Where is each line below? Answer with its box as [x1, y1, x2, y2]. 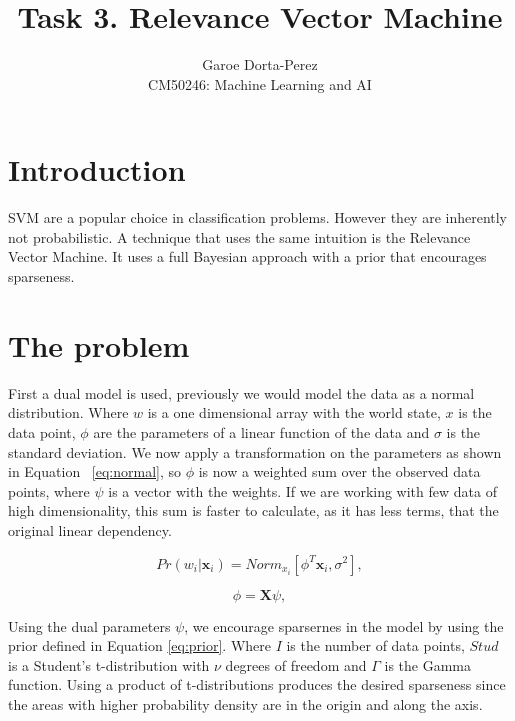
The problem [8, 324, 190, 365]
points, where [8, 480, 90, 501]
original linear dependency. [8, 519, 172, 540]
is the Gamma [384, 654, 471, 675]
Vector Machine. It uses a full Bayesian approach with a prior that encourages [8, 246, 487, 267]
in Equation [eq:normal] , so [8, 461, 182, 482]
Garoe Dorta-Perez [202, 54, 318, 75]
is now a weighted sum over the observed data [198, 461, 481, 482]
